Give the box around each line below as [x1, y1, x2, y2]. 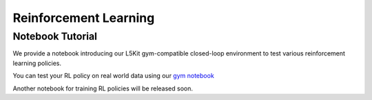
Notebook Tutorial [12, 30, 98, 42]
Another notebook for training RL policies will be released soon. [12, 84, 193, 92]
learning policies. [12, 59, 62, 67]
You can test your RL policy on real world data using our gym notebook [12, 72, 215, 80]
